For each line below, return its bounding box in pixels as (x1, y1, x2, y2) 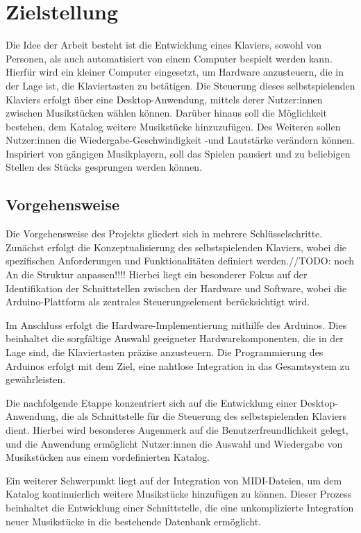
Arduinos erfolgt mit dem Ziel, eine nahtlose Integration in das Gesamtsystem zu (6, 358, 350, 373)
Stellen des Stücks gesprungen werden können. (6, 160, 203, 174)
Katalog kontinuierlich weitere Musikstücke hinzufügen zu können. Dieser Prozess (6, 487, 352, 501)
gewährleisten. (6, 372, 66, 387)
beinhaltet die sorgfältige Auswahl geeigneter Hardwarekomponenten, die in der (6, 331, 344, 346)
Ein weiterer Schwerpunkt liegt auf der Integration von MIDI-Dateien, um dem (6, 473, 342, 487)
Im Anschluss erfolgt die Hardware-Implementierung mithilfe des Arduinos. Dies (6, 317, 347, 332)
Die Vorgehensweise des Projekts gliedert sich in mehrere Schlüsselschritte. (6, 226, 323, 241)
